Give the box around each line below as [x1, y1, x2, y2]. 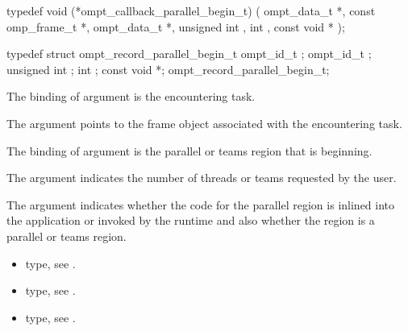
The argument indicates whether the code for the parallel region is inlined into [6, 196, 395, 213]
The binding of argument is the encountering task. [6, 88, 256, 105]
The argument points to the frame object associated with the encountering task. [6, 114, 402, 131]
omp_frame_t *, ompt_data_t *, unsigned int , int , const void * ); [6, 18, 345, 35]
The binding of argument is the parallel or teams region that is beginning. [6, 142, 373, 159]
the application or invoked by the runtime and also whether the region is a [6, 212, 375, 229]
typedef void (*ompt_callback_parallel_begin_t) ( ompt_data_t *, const [6, 2, 376, 19]
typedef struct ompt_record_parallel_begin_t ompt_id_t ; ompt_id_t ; [6, 45, 372, 62]
